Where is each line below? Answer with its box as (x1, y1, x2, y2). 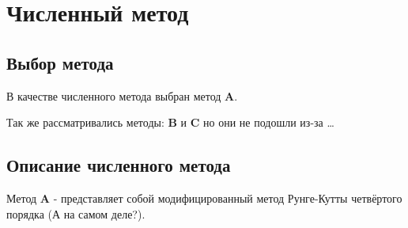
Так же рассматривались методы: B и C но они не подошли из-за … (6, 114, 334, 131)
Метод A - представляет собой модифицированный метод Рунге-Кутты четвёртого (6, 189, 402, 206)
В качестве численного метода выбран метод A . (6, 87, 238, 104)
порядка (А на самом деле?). (6, 205, 145, 222)
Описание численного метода (6, 153, 231, 177)
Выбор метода (6, 50, 114, 74)
